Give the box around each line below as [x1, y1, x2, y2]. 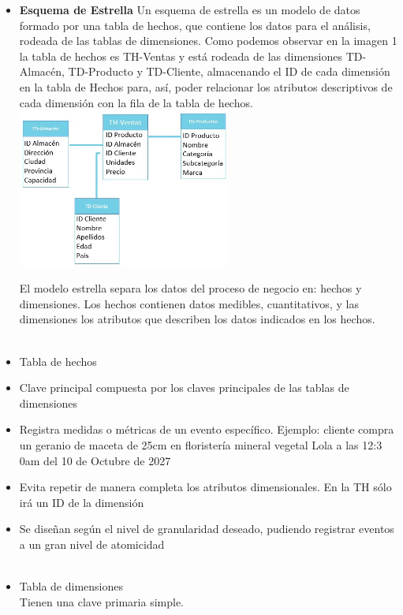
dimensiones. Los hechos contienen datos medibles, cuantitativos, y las [19, 295, 359, 311]
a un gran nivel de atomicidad [19, 535, 165, 552]
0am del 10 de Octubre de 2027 [19, 452, 171, 468]
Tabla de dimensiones [19, 578, 124, 594]
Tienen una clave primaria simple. [19, 593, 185, 609]
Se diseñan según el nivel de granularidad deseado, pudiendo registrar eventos [19, 520, 394, 537]
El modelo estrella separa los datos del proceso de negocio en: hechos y [19, 280, 362, 296]
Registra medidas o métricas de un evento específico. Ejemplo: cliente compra [19, 421, 394, 438]
